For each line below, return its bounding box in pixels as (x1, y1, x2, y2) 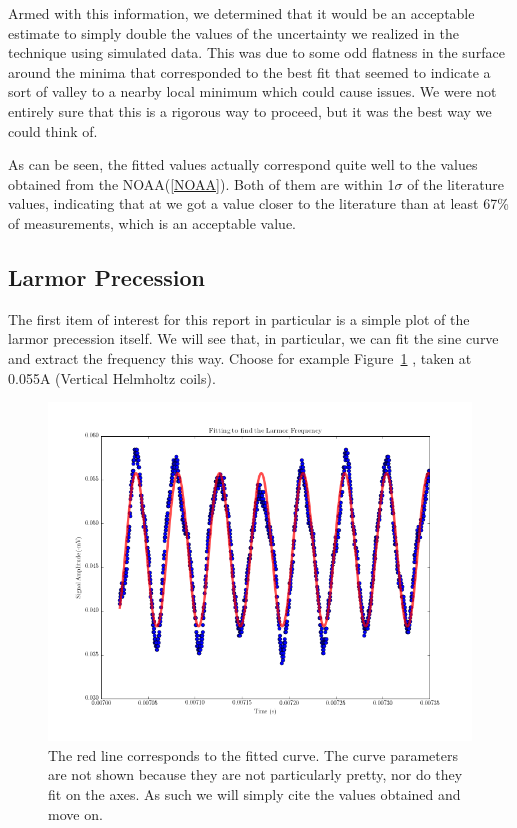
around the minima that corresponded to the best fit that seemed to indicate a (8, 61, 491, 82)
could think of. (8, 120, 98, 141)
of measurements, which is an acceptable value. (8, 212, 297, 233)
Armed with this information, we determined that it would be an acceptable (8, 3, 475, 23)
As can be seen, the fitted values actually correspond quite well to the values (8, 154, 478, 175)
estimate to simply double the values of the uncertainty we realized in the (8, 22, 459, 43)
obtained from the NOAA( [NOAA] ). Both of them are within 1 (8, 173, 395, 194)
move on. (48, 803, 103, 824)
